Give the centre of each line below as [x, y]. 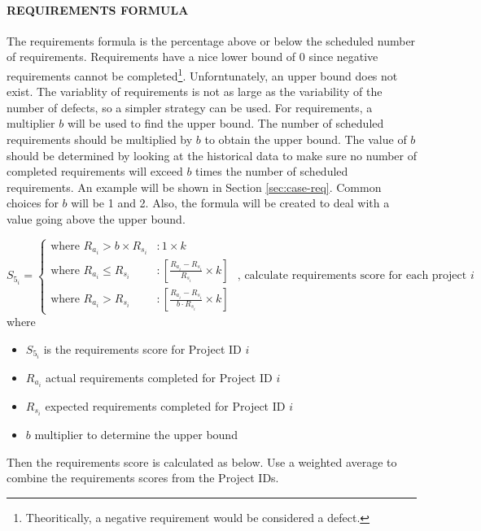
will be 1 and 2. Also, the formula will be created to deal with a [230, 203]
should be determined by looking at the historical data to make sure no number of [212, 155]
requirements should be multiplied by [100, 139]
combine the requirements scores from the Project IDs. [143, 478]
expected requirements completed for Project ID [165, 406]
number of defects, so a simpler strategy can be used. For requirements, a [190, 107]
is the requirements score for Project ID [142, 348]
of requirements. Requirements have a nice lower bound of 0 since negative [192, 57]
